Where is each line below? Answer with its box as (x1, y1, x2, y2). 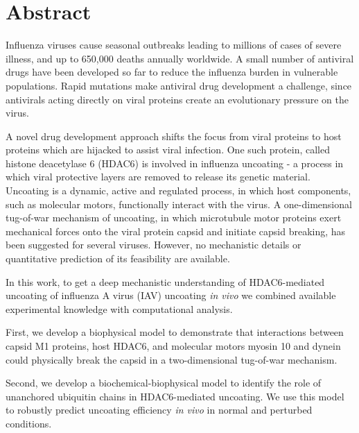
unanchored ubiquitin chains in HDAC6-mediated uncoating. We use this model (6, 389, 344, 403)
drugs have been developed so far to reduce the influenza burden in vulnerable (6, 65, 338, 79)
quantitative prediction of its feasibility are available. (6, 251, 230, 266)
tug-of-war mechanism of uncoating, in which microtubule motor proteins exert (6, 210, 342, 225)
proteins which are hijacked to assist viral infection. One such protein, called (6, 142, 330, 157)
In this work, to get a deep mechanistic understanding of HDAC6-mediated (6, 274, 325, 289)
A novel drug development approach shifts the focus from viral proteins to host (6, 128, 342, 143)
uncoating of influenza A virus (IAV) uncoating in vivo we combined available (6, 288, 336, 303)
